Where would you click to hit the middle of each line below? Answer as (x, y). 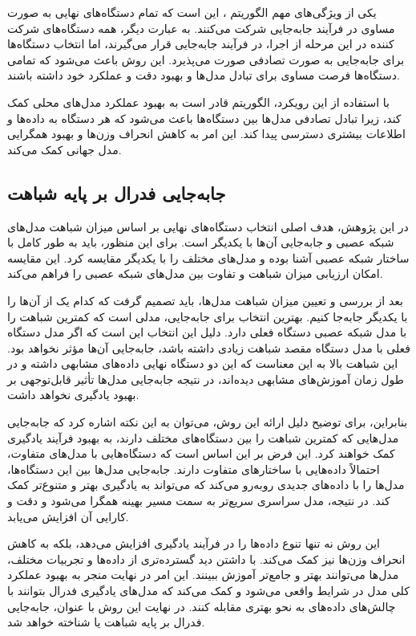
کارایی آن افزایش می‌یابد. (68, 516)
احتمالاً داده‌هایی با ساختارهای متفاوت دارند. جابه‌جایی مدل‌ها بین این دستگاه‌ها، (194, 469)
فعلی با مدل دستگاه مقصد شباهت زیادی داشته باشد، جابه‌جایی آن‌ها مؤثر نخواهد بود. (209, 347)
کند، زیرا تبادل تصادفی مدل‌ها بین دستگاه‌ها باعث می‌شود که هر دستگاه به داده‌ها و (204, 118)
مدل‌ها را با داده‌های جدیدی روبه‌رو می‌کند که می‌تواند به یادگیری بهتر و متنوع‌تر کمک (206, 485)
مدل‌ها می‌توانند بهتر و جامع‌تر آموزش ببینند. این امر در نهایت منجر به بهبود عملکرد (203, 575)
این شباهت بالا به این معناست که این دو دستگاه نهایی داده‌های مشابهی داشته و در (203, 363)
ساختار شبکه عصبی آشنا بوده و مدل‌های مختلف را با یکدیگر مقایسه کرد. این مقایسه (208, 257)
